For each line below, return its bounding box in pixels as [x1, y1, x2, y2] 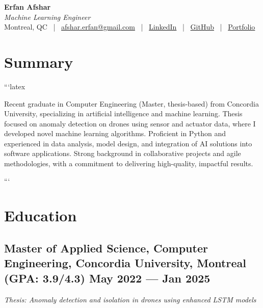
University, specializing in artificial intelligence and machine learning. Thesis [4, 108, 243, 119]
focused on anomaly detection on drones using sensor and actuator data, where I [4, 118, 256, 129]
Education [4, 205, 77, 226]
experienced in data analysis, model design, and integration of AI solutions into [4, 138, 252, 148]
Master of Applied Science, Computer [4, 240, 208, 256]
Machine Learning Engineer [4, 11, 91, 22]
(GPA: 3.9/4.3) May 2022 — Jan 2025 [4, 270, 211, 286]
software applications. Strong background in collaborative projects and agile [4, 148, 241, 159]
